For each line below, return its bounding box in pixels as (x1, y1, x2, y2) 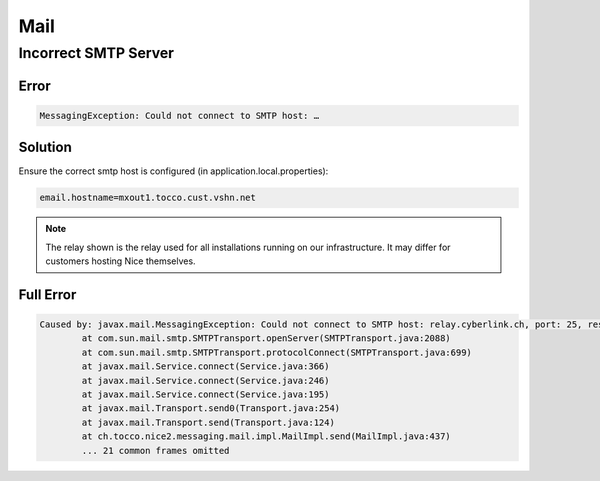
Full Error (18, 286, 77, 303)
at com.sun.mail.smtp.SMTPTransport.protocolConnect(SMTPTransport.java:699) (81, 346, 472, 358)
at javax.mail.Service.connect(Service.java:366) (81, 361, 330, 372)
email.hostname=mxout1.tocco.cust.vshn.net (39, 192, 257, 204)
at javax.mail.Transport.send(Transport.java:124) (81, 416, 335, 428)
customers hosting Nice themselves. (45, 255, 196, 267)
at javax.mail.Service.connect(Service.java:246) (81, 375, 330, 386)
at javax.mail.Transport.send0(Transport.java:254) (81, 403, 341, 414)
